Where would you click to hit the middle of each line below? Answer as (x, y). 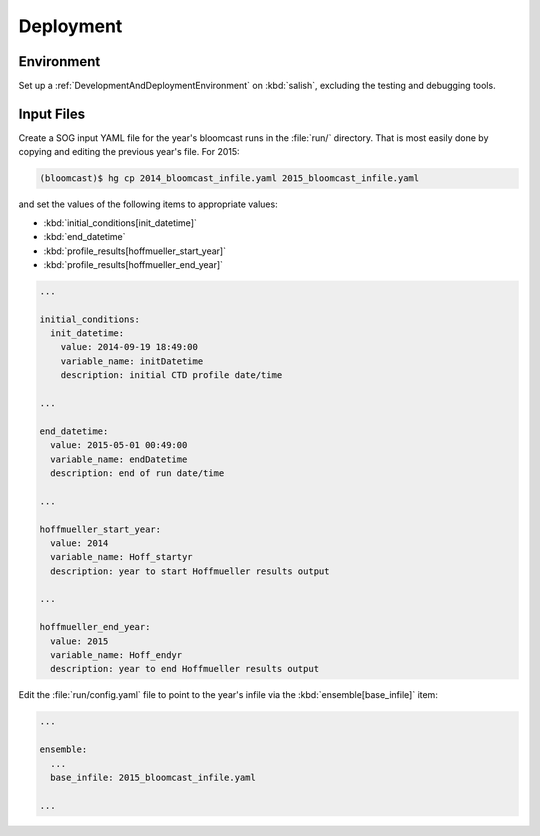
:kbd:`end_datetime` (84, 237)
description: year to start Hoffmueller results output (190, 571)
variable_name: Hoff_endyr (116, 655)
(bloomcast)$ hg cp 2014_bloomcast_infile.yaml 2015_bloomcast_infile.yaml (229, 178)
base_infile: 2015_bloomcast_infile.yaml (153, 777)
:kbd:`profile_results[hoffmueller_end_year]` (133, 264)
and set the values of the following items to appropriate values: (148, 204)
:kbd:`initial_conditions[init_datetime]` (120, 222)
